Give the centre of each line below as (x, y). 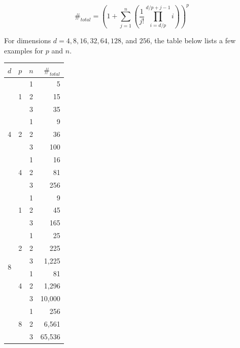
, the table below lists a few (193, 40)
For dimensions (28, 40)
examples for (24, 50)
